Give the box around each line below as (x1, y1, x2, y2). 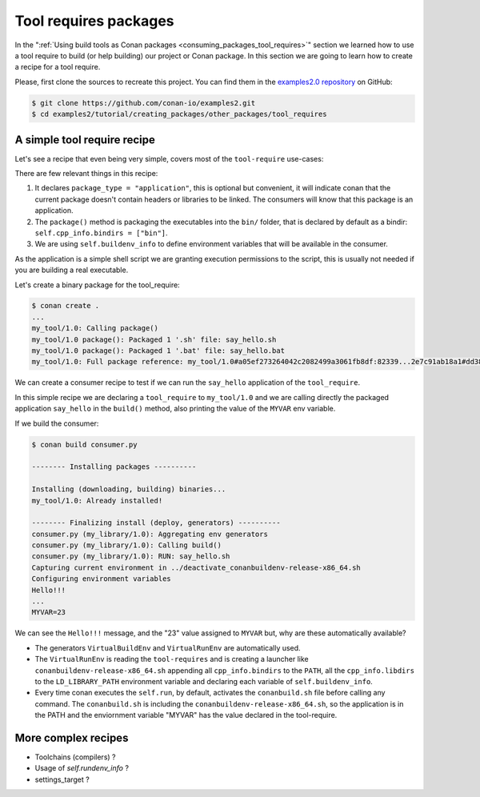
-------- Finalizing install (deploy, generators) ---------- (31, 519, 281, 527)
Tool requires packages (14, 12, 175, 30)
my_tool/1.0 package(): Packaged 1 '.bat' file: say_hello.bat (31, 346, 286, 355)
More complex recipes (14, 731, 129, 744)
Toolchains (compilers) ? (34, 752, 116, 762)
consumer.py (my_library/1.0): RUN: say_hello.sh (31, 552, 230, 561)
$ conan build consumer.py (31, 440, 138, 449)
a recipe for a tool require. (14, 62, 101, 72)
